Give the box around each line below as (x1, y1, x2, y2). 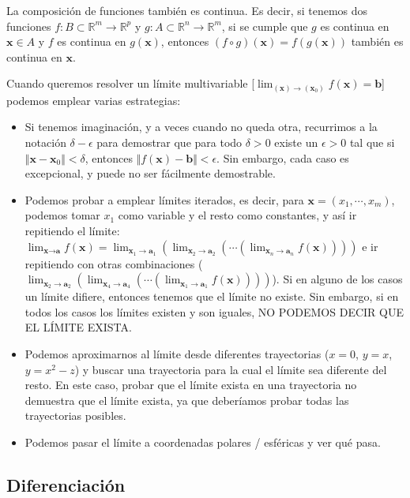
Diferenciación (6, 472, 126, 496)
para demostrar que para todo (96, 134, 243, 151)
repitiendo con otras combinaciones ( (24, 255, 203, 271)
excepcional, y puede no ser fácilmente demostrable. (24, 165, 276, 182)
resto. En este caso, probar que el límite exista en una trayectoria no (24, 376, 357, 393)
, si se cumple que (221, 17, 308, 34)
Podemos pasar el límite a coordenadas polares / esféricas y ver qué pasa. (24, 433, 381, 450)
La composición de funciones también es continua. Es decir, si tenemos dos (6, 2, 368, 18)
